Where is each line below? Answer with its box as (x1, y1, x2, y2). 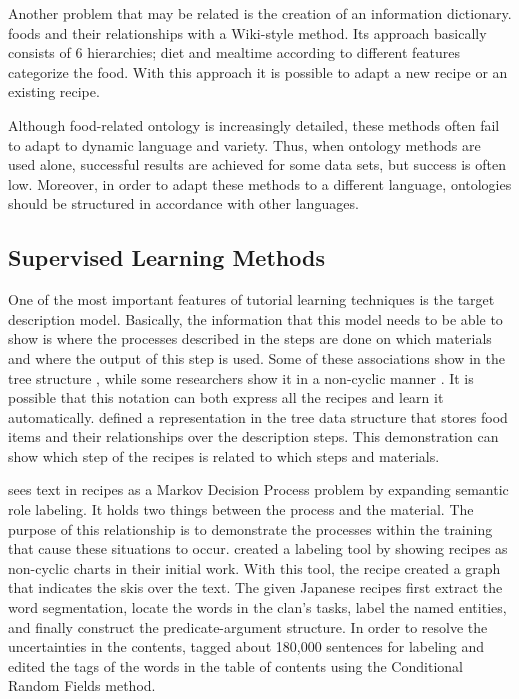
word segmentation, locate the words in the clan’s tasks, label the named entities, (8, 597, 507, 618)
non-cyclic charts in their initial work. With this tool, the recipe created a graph (8, 557, 501, 578)
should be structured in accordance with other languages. (8, 193, 359, 214)
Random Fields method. (8, 675, 156, 696)
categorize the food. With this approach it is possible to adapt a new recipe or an (8, 61, 508, 82)
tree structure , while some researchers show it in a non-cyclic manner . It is (8, 367, 474, 388)
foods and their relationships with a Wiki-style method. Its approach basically (8, 22, 487, 43)
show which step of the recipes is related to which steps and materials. (8, 445, 440, 466)
